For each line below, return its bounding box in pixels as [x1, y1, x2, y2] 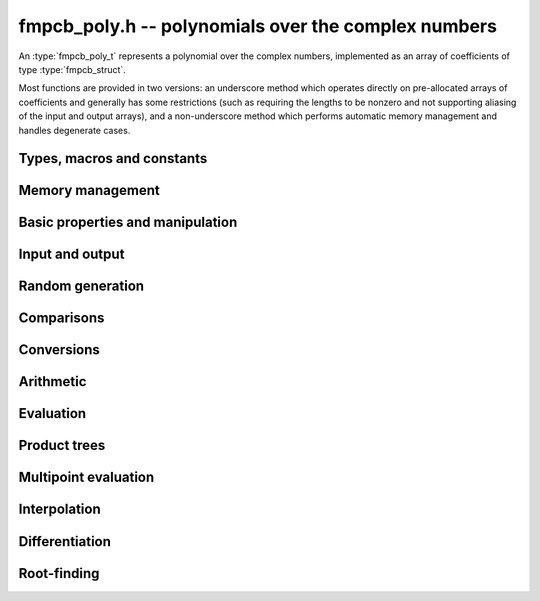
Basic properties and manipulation [18, 214, 238, 231]
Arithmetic [18, 373, 87, 390]
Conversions [18, 341, 100, 359]
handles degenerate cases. [18, 124, 131, 136]
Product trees [18, 437, 106, 454]
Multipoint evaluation [18, 469, 155, 486]
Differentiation [18, 533, 112, 550]
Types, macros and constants [18, 150, 208, 167]
